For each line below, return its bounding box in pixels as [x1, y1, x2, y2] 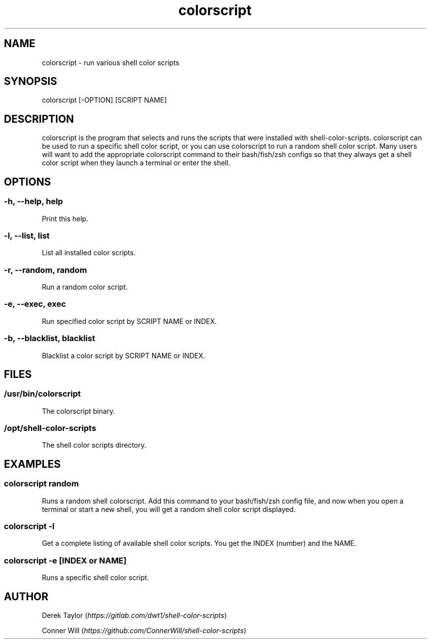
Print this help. [42, 214, 88, 223]
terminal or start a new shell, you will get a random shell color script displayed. [42, 505, 296, 513]
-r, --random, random [4, 265, 87, 275]
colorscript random [4, 479, 79, 489]
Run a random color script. [42, 283, 128, 291]
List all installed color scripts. [42, 248, 136, 257]
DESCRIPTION [4, 112, 74, 125]
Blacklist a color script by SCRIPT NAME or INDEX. [42, 351, 205, 360]
